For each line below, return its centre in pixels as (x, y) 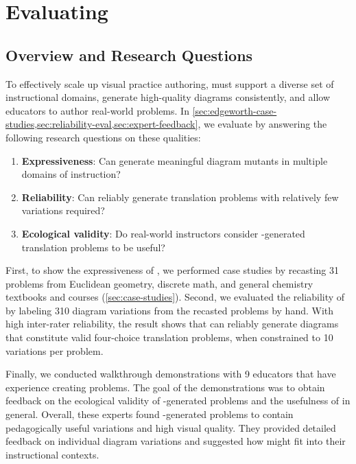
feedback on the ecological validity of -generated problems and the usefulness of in (178, 401)
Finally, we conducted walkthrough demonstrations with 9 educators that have (171, 374)
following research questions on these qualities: (103, 137)
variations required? (63, 210)
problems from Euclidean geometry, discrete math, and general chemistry (159, 283)
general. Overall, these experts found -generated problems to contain (150, 414)
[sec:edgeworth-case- (235, 110)
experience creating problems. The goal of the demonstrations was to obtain (165, 387)
